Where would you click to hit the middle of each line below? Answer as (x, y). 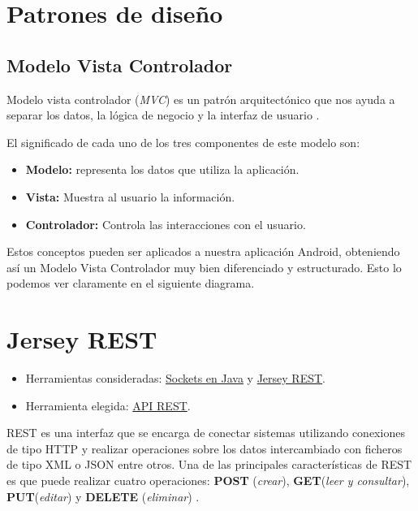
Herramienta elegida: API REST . (108, 405)
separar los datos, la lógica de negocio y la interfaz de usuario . (163, 115)
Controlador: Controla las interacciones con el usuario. (166, 224)
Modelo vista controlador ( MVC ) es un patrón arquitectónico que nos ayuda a (201, 99)
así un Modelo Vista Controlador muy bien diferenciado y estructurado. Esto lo (204, 267)
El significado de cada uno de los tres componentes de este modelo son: (183, 142)
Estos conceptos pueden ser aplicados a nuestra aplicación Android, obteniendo (203, 251)
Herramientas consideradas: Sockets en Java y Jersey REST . (175, 378)
